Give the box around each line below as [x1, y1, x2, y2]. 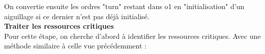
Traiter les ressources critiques [4, 21, 114, 31]
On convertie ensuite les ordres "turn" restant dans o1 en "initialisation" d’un [4, 1, 245, 11]
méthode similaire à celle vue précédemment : [4, 40, 147, 51]
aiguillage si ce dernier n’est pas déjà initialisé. [4, 11, 150, 21]
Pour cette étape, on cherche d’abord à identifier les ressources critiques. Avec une [4, 30, 261, 41]
